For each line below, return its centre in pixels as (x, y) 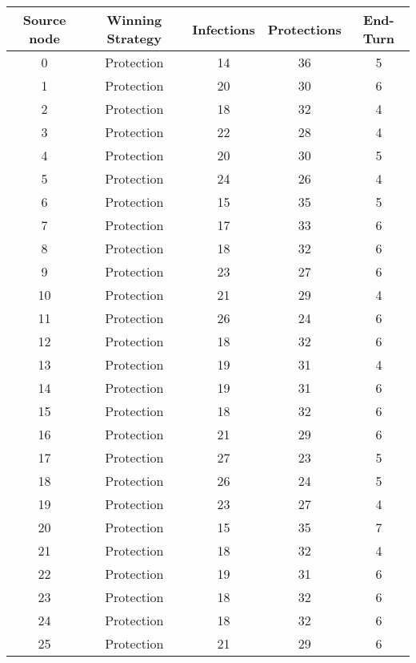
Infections (224, 29)
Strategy (134, 38)
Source (44, 20)
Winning (134, 20)
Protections (304, 29)
